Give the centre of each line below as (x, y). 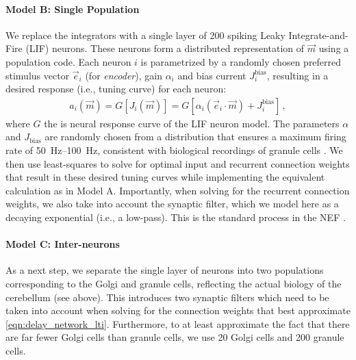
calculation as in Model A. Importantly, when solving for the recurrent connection (178, 190)
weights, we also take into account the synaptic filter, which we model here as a (172, 204)
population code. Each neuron (68, 61)
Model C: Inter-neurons (63, 244)
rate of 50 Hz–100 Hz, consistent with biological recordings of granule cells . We (174, 150)
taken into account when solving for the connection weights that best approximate (178, 310)
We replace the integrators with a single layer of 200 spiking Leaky (145, 35)
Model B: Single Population (73, 9)
